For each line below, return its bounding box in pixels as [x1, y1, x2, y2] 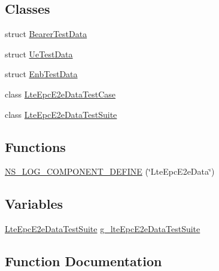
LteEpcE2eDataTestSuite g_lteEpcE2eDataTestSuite [5, 223, 200, 235]
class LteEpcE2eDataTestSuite [5, 108, 117, 120]
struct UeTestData [5, 47, 73, 60]
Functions [5, 137, 66, 156]
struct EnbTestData [5, 68, 78, 80]
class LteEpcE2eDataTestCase [5, 87, 116, 100]
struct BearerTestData [5, 28, 87, 40]
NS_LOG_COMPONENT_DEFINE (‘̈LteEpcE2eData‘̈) [5, 165, 215, 178]
